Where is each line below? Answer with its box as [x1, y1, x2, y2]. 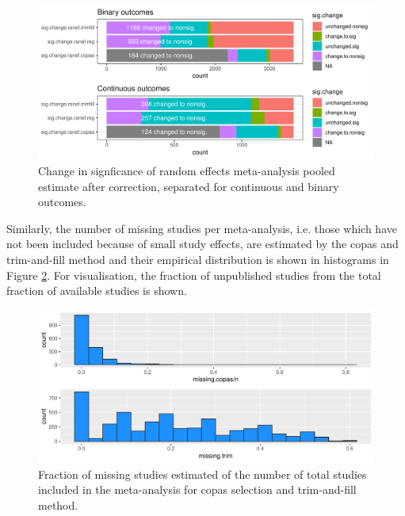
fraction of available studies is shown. [6, 282, 187, 299]
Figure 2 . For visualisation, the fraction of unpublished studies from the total [6, 266, 381, 283]
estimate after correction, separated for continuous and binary [38, 178, 339, 194]
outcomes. [38, 193, 86, 210]
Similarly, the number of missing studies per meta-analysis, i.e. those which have [6, 220, 397, 236]
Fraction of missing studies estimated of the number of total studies [38, 465, 367, 482]
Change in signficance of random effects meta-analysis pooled [38, 162, 335, 178]
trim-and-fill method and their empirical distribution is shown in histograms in [6, 250, 389, 267]
